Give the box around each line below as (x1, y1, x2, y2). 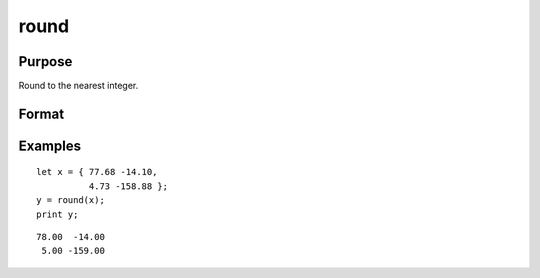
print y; (36, 208, 79, 220)
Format (18, 105, 65, 122)
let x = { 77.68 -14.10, (36, 166, 158, 178)
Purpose (18, 53, 73, 70)
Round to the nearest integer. (18, 80, 139, 92)
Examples (18, 137, 82, 154)
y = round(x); (36, 195, 105, 206)
